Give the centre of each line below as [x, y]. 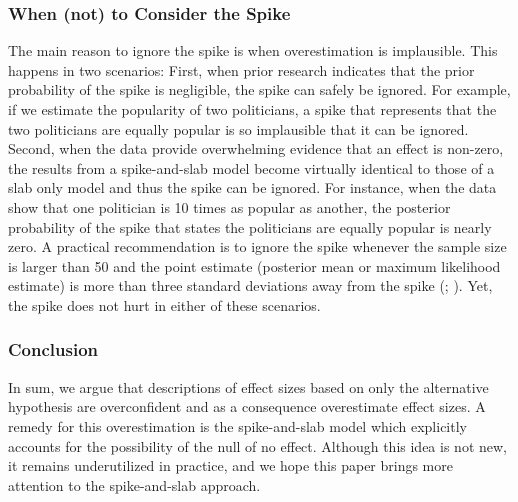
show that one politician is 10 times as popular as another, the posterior [229, 206]
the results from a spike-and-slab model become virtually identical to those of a [251, 167]
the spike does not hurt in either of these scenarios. [164, 304]
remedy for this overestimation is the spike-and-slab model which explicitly [237, 425]
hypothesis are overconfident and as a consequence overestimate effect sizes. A [247, 406]
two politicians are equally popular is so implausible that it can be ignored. [238, 128]
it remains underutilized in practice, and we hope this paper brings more [230, 465]
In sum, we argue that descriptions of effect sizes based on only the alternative [248, 386]
